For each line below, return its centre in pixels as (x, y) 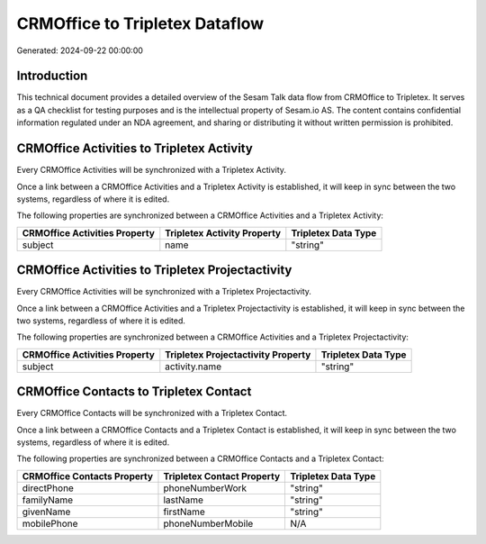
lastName (184, 500)
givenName (46, 512)
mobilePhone (50, 523)
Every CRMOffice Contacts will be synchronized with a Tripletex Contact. (152, 413)
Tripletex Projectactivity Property (238, 354)
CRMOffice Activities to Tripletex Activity (135, 149)
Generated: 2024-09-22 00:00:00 (80, 50)
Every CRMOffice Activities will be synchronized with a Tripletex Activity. (152, 170)
